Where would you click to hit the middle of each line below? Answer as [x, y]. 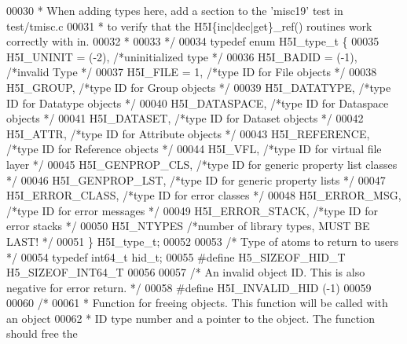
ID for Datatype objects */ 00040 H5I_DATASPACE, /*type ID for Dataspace [198, 102]
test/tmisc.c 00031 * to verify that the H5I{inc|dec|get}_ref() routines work [189, 26]
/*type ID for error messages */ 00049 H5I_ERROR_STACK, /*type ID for [192, 210]
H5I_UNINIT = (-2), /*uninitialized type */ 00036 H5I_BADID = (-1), [182, 56]
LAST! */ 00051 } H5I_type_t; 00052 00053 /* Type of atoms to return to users [203, 241]
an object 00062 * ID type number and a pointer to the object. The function [191, 318]
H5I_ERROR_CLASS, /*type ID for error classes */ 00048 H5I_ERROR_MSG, [204, 195]
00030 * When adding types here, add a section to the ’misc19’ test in [175, 10]
